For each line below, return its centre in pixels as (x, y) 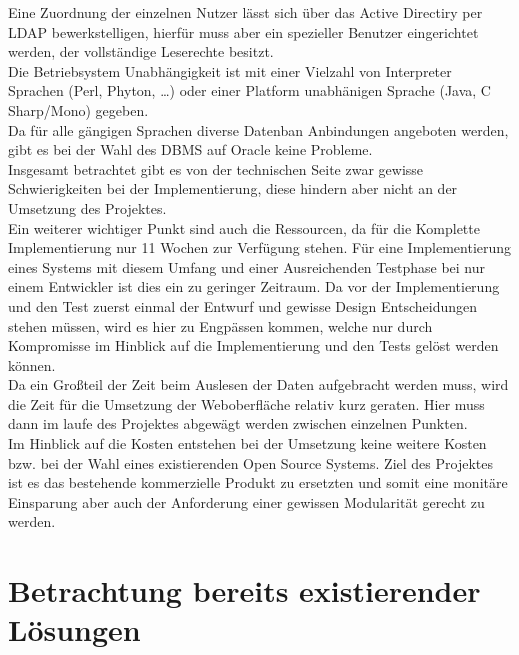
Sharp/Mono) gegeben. (78, 109)
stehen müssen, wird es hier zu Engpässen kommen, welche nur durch (220, 325)
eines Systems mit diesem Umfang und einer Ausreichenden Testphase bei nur (247, 266)
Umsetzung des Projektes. (87, 207)
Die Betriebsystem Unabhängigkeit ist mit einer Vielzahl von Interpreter (230, 70)
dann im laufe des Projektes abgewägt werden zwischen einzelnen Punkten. (238, 423)
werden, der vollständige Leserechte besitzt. (141, 51)
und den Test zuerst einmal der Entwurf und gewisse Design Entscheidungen (242, 305)
